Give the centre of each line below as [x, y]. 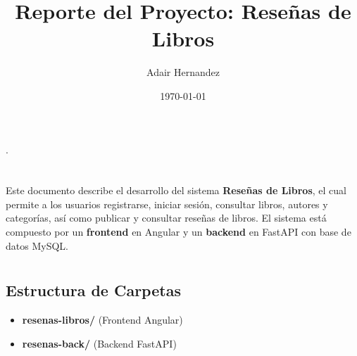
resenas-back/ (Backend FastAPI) [99, 343]
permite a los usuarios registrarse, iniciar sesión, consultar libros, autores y [167, 204]
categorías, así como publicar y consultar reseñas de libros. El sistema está [166, 218]
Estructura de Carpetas [93, 290]
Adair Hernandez [183, 72]
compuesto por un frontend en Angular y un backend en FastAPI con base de [178, 232]
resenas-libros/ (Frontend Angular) [102, 320]
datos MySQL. [37, 245]
